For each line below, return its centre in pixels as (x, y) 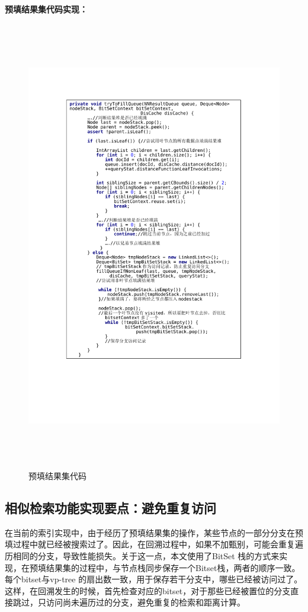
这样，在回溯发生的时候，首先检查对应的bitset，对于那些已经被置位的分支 (148, 590)
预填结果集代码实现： (46, 9)
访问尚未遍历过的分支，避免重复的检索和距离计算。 (145, 602)
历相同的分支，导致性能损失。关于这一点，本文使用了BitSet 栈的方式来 (142, 555)
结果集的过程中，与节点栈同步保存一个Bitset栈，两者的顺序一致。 (173, 567)
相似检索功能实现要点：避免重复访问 (110, 507)
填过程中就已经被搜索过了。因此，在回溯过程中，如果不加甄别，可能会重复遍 (154, 544)
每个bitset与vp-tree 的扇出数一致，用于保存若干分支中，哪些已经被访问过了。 (154, 579)
